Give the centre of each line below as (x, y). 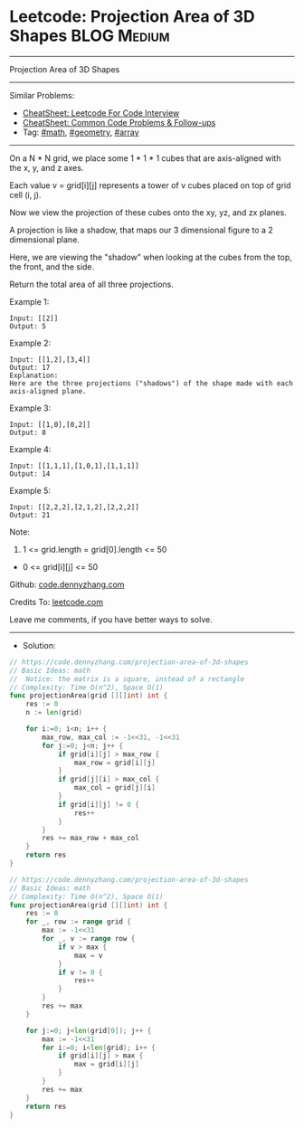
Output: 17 (30, 367)
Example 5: (30, 490)
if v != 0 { (80, 972)
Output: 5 (28, 326)
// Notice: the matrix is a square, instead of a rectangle (127, 679)
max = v (88, 955)
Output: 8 (28, 432)
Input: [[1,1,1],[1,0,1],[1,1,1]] (75, 466)
